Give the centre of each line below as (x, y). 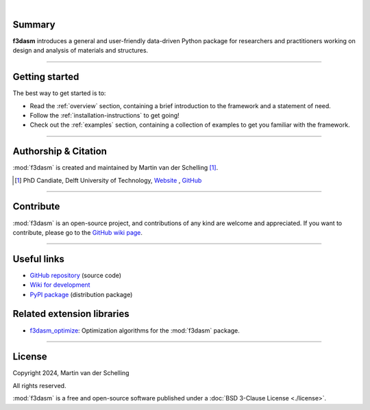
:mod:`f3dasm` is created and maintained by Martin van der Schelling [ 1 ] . (115, 168)
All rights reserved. (39, 385)
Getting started (46, 77)
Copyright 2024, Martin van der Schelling (71, 373)
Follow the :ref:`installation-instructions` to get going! (104, 115)
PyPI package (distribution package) (81, 294)
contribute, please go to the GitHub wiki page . (78, 232)
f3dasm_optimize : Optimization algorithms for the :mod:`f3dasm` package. (135, 330)
